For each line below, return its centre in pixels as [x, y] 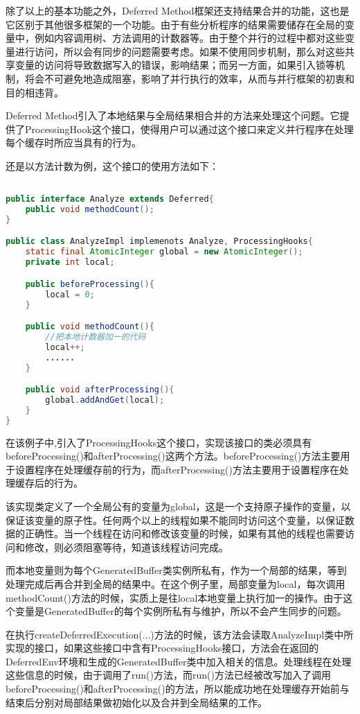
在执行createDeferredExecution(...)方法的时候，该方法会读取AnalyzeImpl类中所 [180, 634]
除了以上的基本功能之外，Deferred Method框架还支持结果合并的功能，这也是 [178, 10]
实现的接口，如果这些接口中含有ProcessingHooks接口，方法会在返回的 [162, 648]
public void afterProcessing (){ [100, 390]
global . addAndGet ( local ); [105, 400]
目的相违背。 [35, 92]
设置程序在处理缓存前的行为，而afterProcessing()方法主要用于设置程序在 [177, 469]
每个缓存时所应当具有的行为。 [73, 142]
